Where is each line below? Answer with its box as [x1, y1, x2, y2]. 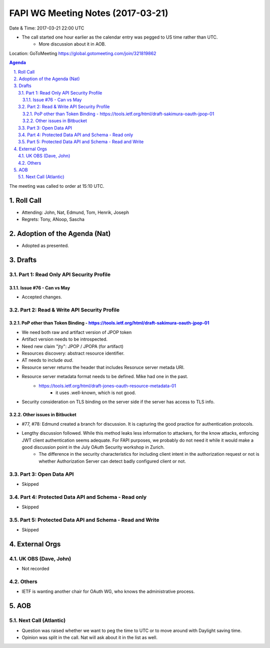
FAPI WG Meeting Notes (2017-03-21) [9, 8, 168, 19]
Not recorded [21, 566, 49, 572]
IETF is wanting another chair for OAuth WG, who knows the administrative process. [21, 588, 195, 594]
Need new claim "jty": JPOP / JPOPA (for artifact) [21, 343, 123, 349]
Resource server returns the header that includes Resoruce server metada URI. [21, 364, 185, 370]
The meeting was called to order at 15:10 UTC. [9, 183, 104, 189]
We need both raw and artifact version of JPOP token [21, 329, 132, 335]
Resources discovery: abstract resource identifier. [21, 351, 125, 357]
